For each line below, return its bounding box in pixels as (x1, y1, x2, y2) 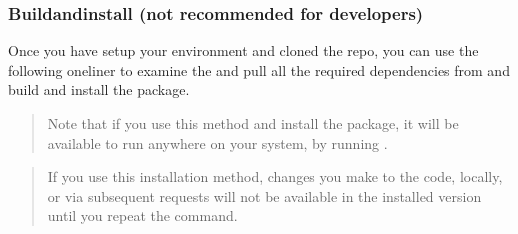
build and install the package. (8, 79, 190, 100)
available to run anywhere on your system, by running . (47, 132, 388, 153)
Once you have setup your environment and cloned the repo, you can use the (8, 40, 479, 61)
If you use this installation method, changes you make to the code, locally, (47, 166, 503, 187)
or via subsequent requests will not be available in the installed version (47, 185, 482, 206)
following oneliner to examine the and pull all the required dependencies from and (8, 59, 510, 80)
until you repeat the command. (47, 205, 238, 226)
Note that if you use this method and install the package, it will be (47, 113, 459, 133)
